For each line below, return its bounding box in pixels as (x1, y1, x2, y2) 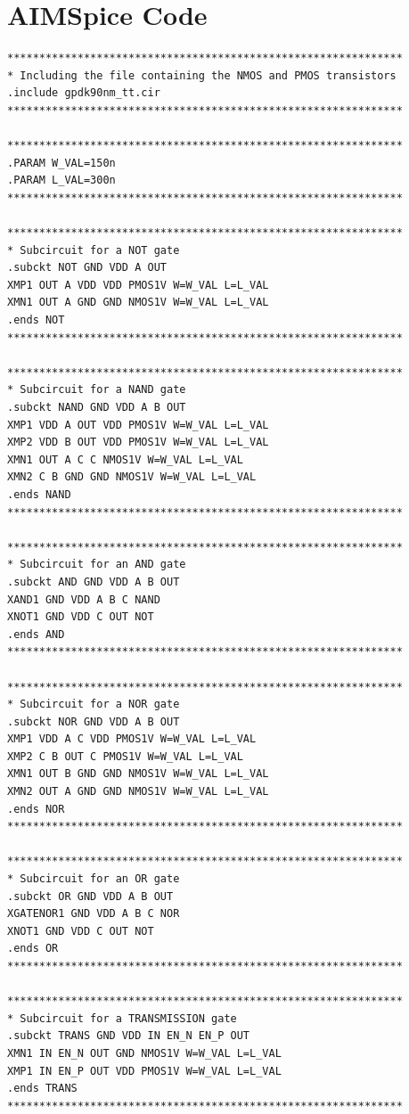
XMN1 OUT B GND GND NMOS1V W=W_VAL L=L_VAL (7, 767, 269, 781)
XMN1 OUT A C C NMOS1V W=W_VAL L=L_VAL (7, 453, 243, 466)
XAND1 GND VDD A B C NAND (7, 593, 160, 606)
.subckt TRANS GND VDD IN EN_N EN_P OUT (7, 1029, 250, 1043)
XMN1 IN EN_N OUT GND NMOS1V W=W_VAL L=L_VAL (7, 1046, 282, 1060)
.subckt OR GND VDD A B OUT (7, 889, 174, 903)
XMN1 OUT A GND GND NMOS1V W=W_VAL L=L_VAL (7, 296, 269, 309)
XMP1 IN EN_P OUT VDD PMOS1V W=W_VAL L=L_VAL (7, 1064, 282, 1077)
